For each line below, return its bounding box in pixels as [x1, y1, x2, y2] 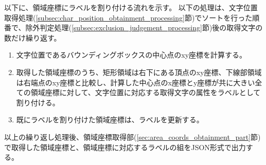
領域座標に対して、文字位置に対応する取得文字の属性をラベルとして [30, 87, 261, 98]
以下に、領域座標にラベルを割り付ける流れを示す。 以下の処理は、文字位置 [4, 2, 258, 12]
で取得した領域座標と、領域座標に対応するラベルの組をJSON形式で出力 [4, 141, 246, 152]
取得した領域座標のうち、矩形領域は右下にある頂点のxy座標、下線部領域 [16, 66, 262, 77]
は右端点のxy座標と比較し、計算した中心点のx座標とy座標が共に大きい [16, 77, 255, 87]
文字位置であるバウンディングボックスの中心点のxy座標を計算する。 [16, 49, 247, 60]
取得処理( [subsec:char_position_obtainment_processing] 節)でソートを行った [4, 12, 253, 23]
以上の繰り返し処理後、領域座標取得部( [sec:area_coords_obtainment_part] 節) [4, 131, 261, 142]
